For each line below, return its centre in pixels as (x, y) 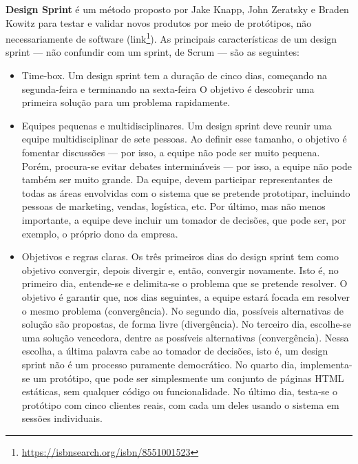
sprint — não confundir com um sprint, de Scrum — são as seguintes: (152, 52)
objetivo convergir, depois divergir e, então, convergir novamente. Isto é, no (180, 270)
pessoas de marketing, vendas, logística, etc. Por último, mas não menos (173, 206)
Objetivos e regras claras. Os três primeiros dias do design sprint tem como (180, 256)
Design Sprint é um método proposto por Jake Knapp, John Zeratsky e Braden (177, 9)
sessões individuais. (62, 418)
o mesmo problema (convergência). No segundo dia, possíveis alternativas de (183, 310)
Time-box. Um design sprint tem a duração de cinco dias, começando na (175, 75)
